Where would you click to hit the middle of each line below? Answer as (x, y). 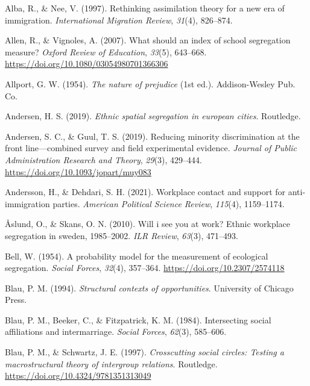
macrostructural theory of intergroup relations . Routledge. (111, 363)
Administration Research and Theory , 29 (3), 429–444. (103, 159)
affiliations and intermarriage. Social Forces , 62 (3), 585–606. (116, 332)
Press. (16, 300)
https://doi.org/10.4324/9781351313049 (78, 375)
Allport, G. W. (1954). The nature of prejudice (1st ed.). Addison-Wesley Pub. (150, 83)
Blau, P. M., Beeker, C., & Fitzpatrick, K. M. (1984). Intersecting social (138, 319)
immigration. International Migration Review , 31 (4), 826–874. (119, 20)
